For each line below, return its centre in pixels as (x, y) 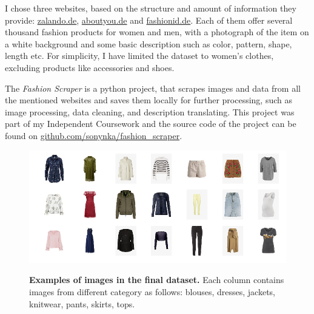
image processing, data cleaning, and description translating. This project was (150, 111)
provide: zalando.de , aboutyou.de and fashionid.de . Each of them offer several (149, 20)
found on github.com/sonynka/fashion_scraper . (94, 135)
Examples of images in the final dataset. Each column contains (157, 280)
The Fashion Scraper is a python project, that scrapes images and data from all (153, 88)
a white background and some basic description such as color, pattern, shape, (149, 43)
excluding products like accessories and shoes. (90, 67)
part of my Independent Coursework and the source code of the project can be (151, 124)
